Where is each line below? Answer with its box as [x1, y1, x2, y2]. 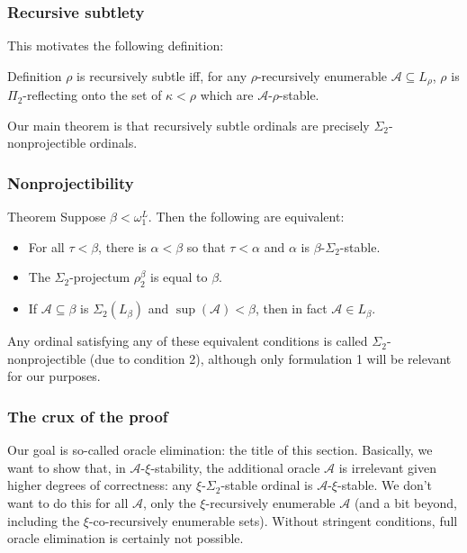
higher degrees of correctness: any [7, 476, 193, 494]
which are [200, 86, 254, 104]
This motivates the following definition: [7, 36, 224, 55]
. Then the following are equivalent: [148, 207, 345, 226]
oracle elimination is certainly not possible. [7, 529, 244, 548]
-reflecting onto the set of [22, 86, 162, 104]
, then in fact [255, 299, 328, 318]
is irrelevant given [338, 458, 436, 476]
